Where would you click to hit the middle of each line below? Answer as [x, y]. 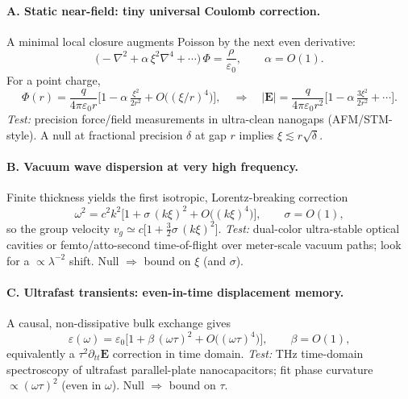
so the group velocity [58, 228]
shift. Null [94, 260]
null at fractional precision [118, 135]
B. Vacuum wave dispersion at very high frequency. [153, 166]
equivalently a [41, 353]
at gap [210, 135]
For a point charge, [54, 79]
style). [22, 135]
